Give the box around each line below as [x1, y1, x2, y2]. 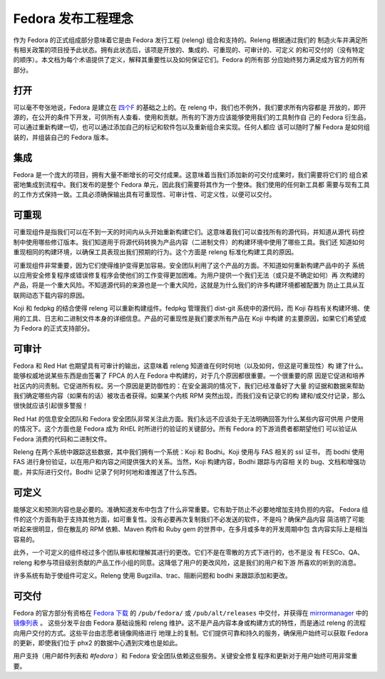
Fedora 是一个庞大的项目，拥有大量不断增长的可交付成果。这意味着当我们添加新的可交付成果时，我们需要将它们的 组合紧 [13, 170, 369, 178]
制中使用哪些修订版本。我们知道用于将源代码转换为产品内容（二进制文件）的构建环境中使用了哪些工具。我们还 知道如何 [13, 238, 365, 246]
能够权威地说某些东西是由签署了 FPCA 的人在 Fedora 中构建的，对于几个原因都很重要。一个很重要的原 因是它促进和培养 [13, 371, 365, 380]
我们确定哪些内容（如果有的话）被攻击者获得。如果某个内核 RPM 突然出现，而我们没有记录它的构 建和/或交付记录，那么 [13, 391, 366, 400]
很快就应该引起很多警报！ [13, 401, 88, 410]
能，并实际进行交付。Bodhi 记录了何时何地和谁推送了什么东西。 [13, 468, 201, 476]
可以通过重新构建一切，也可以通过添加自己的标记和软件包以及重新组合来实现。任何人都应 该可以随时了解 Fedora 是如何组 [13, 123, 370, 131]
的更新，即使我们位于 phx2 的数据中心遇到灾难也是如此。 [13, 639, 182, 648]
